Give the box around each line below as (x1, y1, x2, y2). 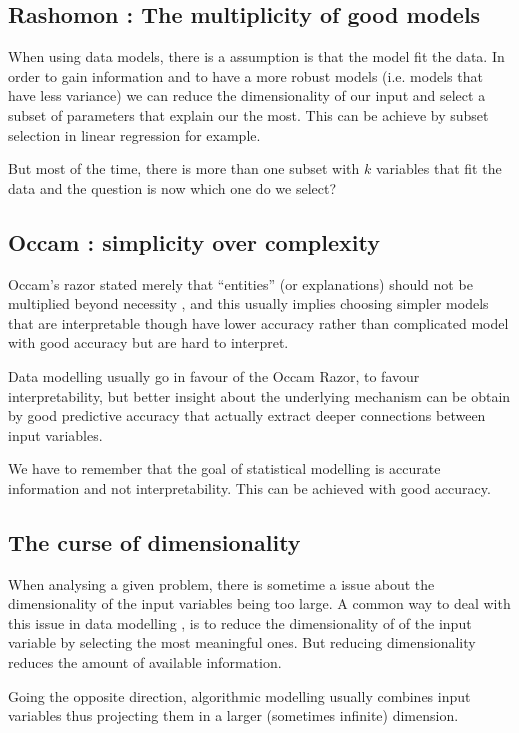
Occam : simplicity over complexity (8, 226, 380, 257)
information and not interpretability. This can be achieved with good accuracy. (8, 477, 491, 498)
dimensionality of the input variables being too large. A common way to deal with (8, 593, 511, 614)
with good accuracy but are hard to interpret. (8, 332, 289, 353)
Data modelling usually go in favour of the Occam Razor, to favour (8, 365, 420, 386)
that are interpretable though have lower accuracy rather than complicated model (8, 312, 509, 333)
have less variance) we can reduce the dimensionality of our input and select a (8, 85, 486, 106)
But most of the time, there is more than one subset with (8, 158, 360, 179)
